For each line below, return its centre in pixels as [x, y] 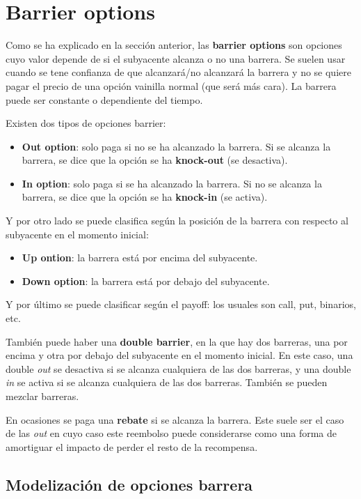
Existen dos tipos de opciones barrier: [86, 123]
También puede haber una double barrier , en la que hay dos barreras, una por [177, 341]
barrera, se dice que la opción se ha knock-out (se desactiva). [155, 160]
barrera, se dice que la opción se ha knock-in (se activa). [145, 197]
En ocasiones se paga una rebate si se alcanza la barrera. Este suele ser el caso [175, 419]
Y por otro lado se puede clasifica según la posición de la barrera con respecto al [177, 221]
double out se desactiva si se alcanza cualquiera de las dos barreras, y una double [178, 368]
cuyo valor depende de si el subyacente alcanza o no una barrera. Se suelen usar [176, 58]
